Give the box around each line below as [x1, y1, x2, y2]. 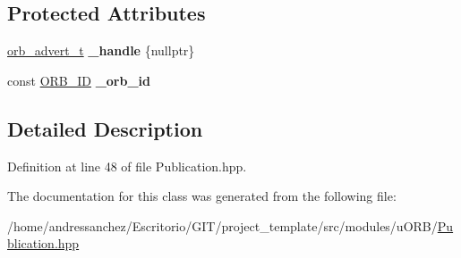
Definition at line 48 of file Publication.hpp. [7, 156, 247, 175]
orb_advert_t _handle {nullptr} [7, 41, 195, 60]
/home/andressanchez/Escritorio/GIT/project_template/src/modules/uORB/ [7, 216, 438, 235]
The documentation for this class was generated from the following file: [7, 187, 397, 205]
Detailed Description [7, 114, 203, 142]
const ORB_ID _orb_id [7, 71, 151, 89]
